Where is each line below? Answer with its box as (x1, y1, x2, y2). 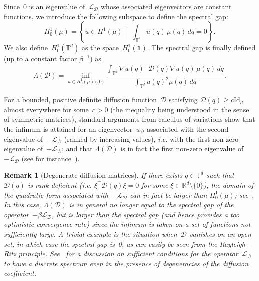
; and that (62, 143, 93, 154)
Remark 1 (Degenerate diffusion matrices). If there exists (4, 170, 183, 180)
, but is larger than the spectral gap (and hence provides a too (52, 209, 240, 219)
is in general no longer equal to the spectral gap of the (69, 199, 234, 210)
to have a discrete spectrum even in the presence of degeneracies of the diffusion (4, 258, 249, 268)
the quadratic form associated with (4, 189, 108, 200)
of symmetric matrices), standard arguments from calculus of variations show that (4, 114, 255, 124)
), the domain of (203, 180, 254, 190)
